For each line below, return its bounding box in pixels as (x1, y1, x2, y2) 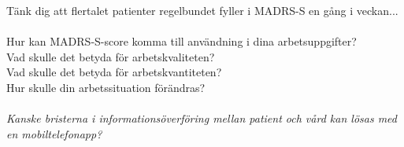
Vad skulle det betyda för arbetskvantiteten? (6, 64, 222, 80)
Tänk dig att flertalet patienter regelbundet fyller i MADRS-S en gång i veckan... (6, 2, 398, 18)
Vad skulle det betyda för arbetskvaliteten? (6, 48, 215, 64)
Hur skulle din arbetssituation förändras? (6, 79, 206, 95)
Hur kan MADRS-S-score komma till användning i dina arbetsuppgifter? (6, 33, 357, 50)
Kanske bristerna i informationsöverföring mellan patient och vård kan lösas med (6, 110, 397, 127)
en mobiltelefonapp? (6, 125, 102, 141)
